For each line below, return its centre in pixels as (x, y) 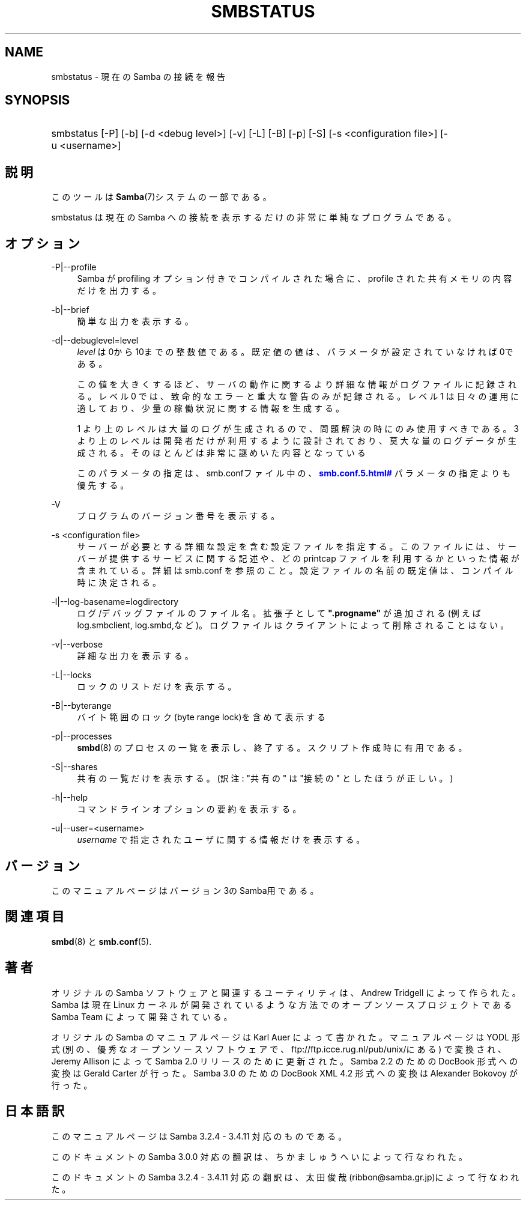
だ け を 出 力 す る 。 (119, 291)
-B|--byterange (81, 706)
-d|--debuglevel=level (95, 341)
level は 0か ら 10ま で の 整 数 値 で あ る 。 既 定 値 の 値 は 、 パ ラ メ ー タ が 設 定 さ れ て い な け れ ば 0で (295, 352)
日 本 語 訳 (35, 1111)
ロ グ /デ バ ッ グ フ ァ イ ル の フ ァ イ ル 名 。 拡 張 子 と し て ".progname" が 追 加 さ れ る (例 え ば (279, 613)
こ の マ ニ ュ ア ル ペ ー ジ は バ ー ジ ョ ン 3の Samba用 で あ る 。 (185, 890)
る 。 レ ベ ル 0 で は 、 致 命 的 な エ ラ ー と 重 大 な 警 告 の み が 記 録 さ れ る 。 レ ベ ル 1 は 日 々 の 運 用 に (298, 396)
